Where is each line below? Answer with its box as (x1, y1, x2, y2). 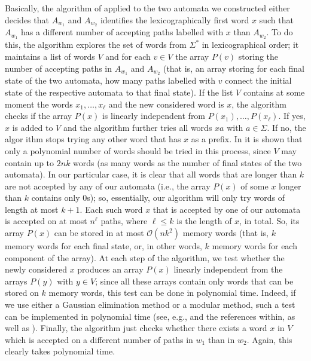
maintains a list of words (5, 50, 95, 62)
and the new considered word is (108, 97, 224, 110)
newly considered (5, 263, 67, 276)
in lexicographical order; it (202, 38, 299, 51)
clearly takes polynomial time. (5, 345, 115, 357)
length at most (5, 203, 59, 215)
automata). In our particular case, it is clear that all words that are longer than (5, 168, 297, 180)
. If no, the (267, 121, 306, 133)
